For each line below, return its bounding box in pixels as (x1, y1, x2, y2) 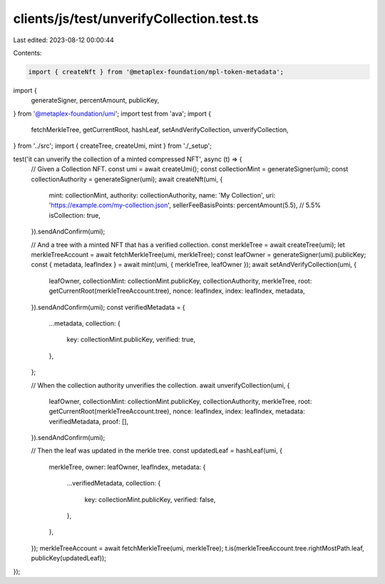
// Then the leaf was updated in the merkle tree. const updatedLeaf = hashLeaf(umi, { (31, 446, 283, 455)
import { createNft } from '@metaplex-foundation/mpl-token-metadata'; (28, 68, 284, 76)
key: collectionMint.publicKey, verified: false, (84, 495, 216, 503)
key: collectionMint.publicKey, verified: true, (66, 336, 196, 344)
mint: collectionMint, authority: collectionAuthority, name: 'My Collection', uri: (48, 191, 276, 200)
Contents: (13, 49, 42, 57)
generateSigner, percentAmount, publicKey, (31, 96, 160, 105)
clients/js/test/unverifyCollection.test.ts (13, 11, 260, 26)
